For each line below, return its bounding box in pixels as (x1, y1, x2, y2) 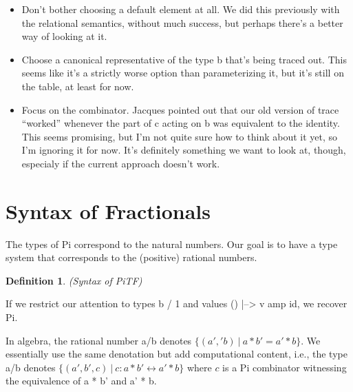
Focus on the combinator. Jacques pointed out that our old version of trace (21, 102, 339, 116)
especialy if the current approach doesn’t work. (21, 156, 220, 170)
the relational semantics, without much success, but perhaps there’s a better (21, 15, 343, 30)
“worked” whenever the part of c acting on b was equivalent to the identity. (21, 116, 340, 130)
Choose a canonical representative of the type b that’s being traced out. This (21, 52, 347, 66)
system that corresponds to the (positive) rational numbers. (6, 250, 257, 265)
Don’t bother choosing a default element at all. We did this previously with (21, 2, 340, 16)
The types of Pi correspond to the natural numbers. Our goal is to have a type (6, 236, 338, 251)
